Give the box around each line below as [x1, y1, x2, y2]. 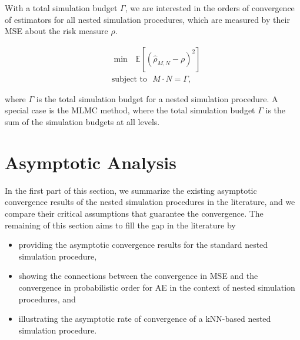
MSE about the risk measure [5, 25, 108, 37]
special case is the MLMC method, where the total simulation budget [5, 104, 255, 116]
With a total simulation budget [5, 2, 118, 14]
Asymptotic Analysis [5, 150, 177, 174]
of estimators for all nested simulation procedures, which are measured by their [5, 13, 290, 25]
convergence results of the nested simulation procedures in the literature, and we [5, 196, 295, 208]
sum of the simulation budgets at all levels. [5, 116, 160, 128]
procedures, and [18, 292, 76, 305]
